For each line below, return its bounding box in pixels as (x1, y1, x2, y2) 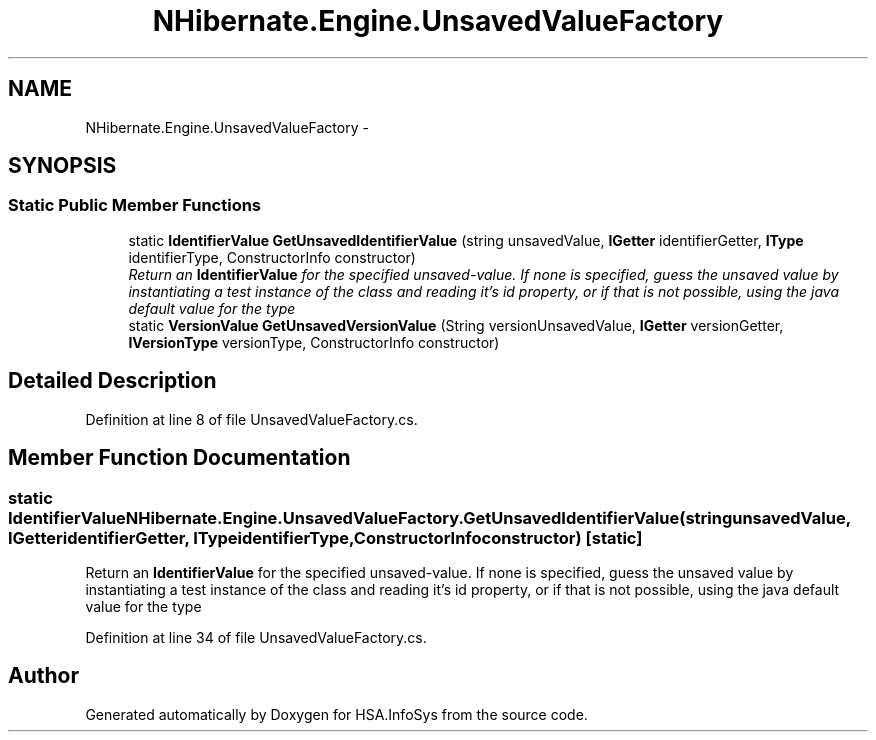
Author (8, 663, 79, 689)
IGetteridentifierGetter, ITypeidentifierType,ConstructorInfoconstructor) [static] (8, 527, 643, 548)
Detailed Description (8, 368, 217, 394)
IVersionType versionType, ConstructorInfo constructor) (128, 333, 500, 351)
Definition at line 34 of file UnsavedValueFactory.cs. (85, 628, 427, 646)
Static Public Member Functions (8, 195, 262, 216)
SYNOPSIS (8, 153, 117, 179)
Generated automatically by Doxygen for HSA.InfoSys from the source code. (85, 705, 588, 723)
